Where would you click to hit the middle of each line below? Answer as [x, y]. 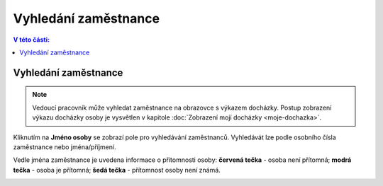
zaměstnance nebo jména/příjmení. [65, 147]
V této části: [31, 40]
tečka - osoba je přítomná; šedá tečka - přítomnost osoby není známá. [117, 170]
